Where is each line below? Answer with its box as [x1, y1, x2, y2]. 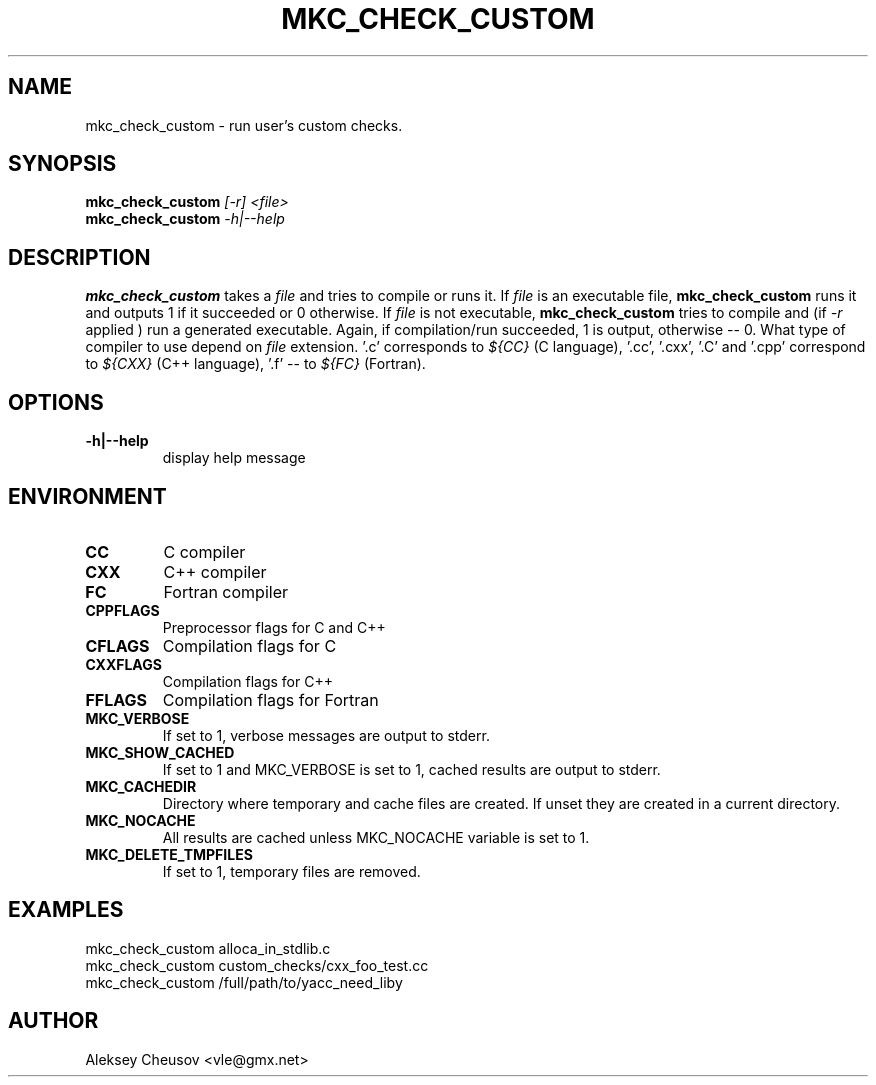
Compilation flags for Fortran [162, 689, 379, 710]
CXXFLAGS [85, 655, 162, 673]
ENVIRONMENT [8, 483, 167, 509]
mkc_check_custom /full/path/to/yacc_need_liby [85, 973, 403, 991]
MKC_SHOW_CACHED [85, 743, 235, 761]
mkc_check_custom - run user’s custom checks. [85, 116, 403, 134]
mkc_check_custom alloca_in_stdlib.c [85, 939, 331, 957]
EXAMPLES [8, 897, 124, 923]
